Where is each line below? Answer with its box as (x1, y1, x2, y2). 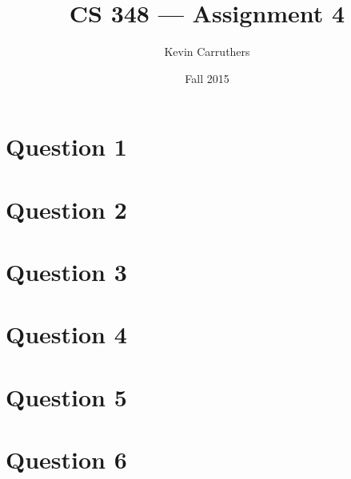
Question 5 (6, 380, 127, 413)
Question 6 (6, 443, 127, 476)
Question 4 (6, 318, 127, 350)
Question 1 (6, 130, 127, 163)
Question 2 (6, 192, 127, 225)
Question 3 (6, 255, 127, 288)
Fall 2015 (185, 69, 229, 86)
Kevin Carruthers (164, 43, 250, 60)
